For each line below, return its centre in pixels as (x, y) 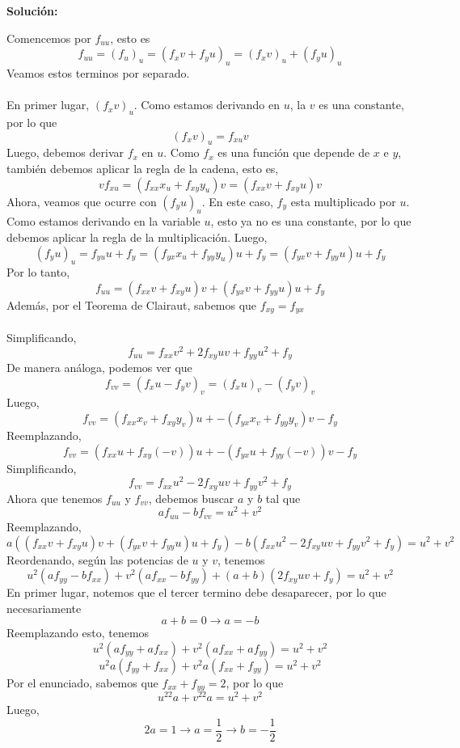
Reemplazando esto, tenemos (78, 633)
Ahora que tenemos (55, 498)
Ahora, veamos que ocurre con (82, 201)
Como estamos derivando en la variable (103, 221)
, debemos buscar (191, 498)
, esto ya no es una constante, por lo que (311, 221)
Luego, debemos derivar (65, 152)
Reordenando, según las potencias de (97, 559)
